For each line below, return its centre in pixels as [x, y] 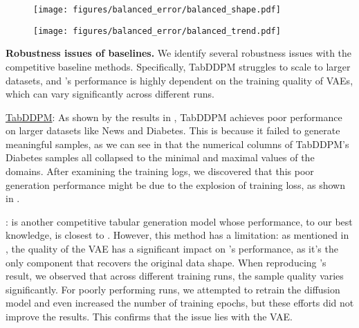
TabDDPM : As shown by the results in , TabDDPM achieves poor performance [174, 117]
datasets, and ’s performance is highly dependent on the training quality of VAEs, [179, 80]
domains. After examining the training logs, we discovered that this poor [160, 171]
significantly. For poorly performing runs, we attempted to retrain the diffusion [173, 289]
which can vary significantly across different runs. [110, 94]
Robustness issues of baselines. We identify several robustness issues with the [179, 53]
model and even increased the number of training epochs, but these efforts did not [180, 303]
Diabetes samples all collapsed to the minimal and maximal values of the [160, 157]
